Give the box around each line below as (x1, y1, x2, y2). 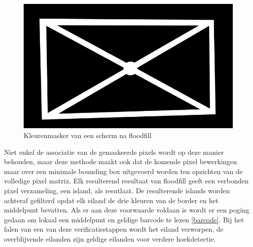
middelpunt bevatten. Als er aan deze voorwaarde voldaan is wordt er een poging (4, 205, 250, 215)
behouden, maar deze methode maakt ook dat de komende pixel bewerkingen (4, 156, 237, 167)
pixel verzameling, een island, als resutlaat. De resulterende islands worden (4, 185, 230, 195)
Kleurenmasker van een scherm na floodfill (24, 130, 152, 141)
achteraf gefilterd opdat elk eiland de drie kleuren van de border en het (4, 195, 219, 205)
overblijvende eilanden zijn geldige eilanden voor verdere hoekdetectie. (4, 233, 216, 244)
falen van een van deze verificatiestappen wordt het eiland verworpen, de (4, 224, 223, 234)
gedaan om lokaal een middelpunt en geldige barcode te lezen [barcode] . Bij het (4, 214, 244, 224)
